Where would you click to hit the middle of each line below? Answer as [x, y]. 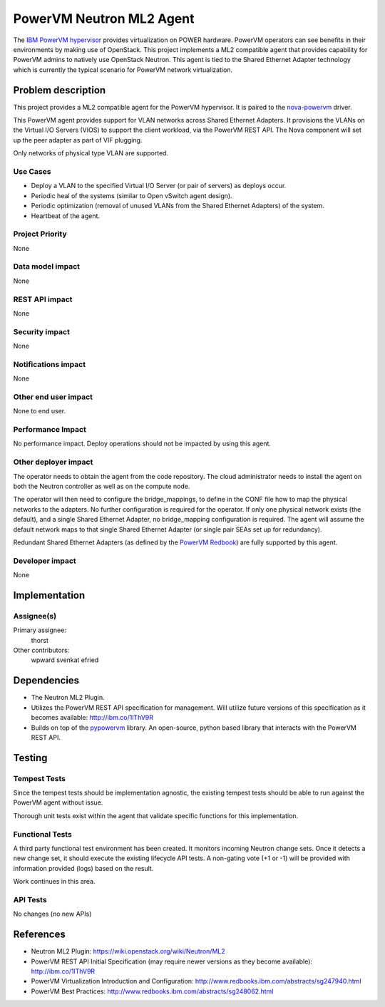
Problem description [60, 90]
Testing [30, 758]
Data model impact [47, 267]
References [39, 935]
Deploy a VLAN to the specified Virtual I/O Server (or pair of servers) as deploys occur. [159, 186]
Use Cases [32, 171]
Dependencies [46, 681]
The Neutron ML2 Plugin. [68, 698]
